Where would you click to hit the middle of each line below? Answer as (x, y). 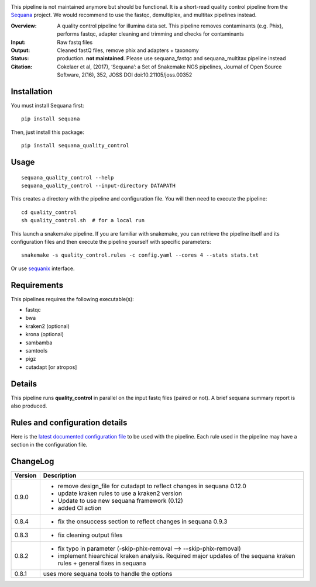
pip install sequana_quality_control (75, 146)
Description (60, 475)
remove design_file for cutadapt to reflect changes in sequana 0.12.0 (152, 486)
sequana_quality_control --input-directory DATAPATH (98, 186)
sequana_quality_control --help (68, 177)
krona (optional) (45, 334)
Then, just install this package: (48, 132)
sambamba (39, 343)
